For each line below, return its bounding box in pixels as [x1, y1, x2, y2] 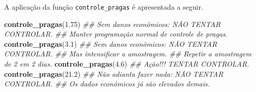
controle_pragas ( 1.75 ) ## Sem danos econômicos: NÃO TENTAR [4, 18, 221, 29]
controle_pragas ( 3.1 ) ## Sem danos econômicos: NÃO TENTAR [4, 38, 217, 49]
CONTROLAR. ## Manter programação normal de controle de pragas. [4, 28, 228, 39]
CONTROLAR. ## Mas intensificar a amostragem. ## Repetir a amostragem [4, 48, 251, 59]
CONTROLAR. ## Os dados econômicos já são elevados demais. [4, 78, 210, 89]
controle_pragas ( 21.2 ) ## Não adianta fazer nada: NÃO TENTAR [4, 68, 223, 79]
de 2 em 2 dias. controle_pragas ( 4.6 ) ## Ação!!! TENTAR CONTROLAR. [4, 58, 249, 69]
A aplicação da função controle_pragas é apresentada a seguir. [4, 2, 203, 12]
